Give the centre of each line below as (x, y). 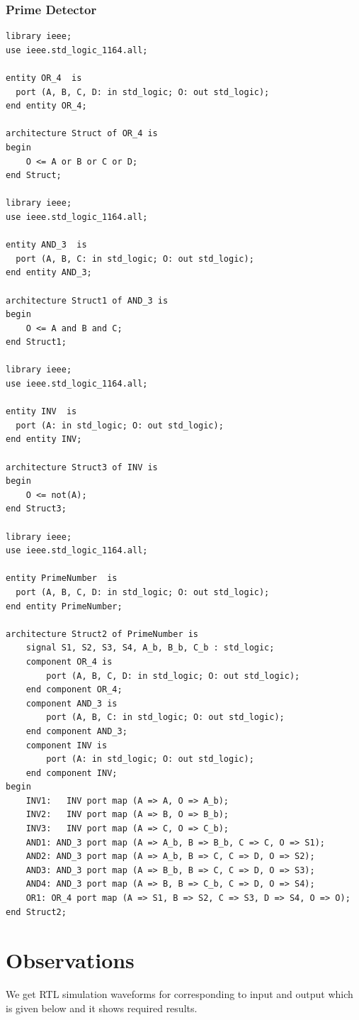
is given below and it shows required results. (102, 1008)
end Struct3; (36, 509)
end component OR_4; (74, 690)
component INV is (67, 745)
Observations (70, 960)
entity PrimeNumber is (62, 578)
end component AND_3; (76, 731)
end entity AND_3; (49, 273)
